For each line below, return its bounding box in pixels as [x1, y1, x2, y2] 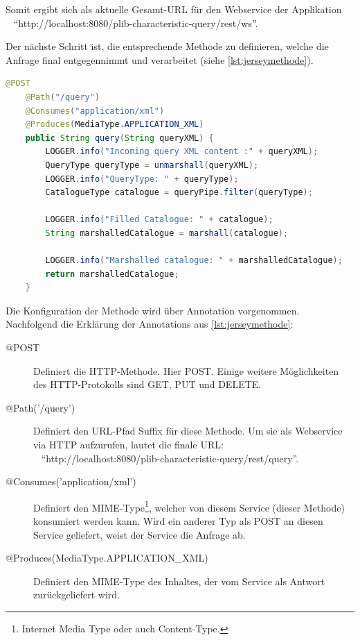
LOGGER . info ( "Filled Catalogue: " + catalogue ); [45, 214, 273, 225]
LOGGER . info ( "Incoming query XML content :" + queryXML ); [45, 146, 318, 157]
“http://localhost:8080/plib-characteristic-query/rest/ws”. [13, 15, 258, 30]
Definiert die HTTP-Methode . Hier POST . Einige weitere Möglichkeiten [33, 363, 339, 378]
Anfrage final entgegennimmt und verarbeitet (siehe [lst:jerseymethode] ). [6, 52, 314, 67]
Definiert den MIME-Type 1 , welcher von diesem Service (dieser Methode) [33, 498, 345, 514]
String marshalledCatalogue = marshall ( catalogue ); [45, 228, 289, 238]
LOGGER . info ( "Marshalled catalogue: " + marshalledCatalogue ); [45, 255, 343, 266]
